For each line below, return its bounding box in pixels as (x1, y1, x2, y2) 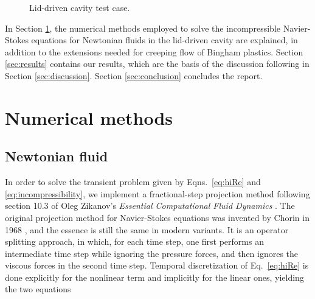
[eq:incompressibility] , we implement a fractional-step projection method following (5, 187, 310, 200)
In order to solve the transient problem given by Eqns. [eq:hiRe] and (5, 175, 261, 188)
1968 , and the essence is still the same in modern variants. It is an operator (5, 223, 289, 236)
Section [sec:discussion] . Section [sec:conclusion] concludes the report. (5, 69, 263, 82)
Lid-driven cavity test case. (29, 1, 130, 13)
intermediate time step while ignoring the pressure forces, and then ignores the (5, 247, 299, 259)
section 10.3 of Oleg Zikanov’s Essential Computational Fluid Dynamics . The (5, 199, 295, 212)
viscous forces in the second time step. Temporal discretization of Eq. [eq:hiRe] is (5, 259, 309, 272)
